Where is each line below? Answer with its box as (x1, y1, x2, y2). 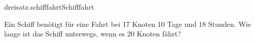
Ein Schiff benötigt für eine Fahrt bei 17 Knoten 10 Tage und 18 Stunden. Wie (4, 18, 251, 29)
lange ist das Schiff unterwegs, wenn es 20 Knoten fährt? (4, 28, 181, 39)
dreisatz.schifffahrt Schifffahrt (4, 2, 95, 12)
